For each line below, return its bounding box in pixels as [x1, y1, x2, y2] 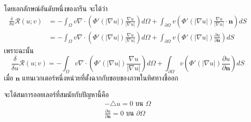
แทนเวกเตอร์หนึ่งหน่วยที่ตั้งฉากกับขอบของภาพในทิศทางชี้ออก [22, 73, 178, 83]
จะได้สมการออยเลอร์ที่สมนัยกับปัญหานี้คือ [4, 89, 109, 99]
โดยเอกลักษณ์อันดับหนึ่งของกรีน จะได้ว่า [4, 3, 108, 13]
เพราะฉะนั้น [4, 45, 34, 55]
